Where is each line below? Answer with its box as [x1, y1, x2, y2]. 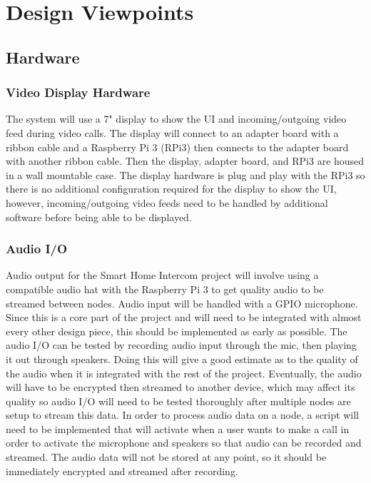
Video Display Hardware [6, 83, 151, 101]
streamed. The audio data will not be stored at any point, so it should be [6, 449, 327, 464]
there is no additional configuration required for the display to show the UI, [6, 181, 337, 196]
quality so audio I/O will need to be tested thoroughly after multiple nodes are [6, 393, 351, 408]
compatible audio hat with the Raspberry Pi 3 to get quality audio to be [6, 281, 324, 296]
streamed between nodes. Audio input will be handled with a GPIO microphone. [6, 295, 358, 310]
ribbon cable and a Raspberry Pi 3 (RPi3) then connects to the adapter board [6, 139, 349, 154]
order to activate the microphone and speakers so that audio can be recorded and [6, 435, 362, 450]
